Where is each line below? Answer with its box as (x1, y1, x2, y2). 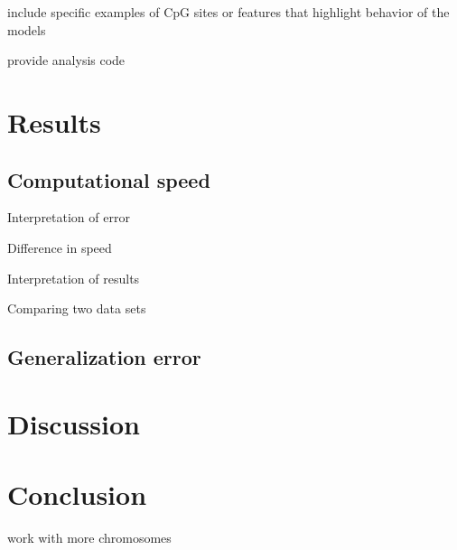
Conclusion (7, 476, 147, 513)
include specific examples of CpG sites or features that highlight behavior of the (7, 3, 450, 21)
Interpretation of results (7, 268, 140, 287)
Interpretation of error (7, 208, 130, 227)
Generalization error (7, 343, 201, 371)
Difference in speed (7, 238, 112, 256)
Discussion (7, 405, 140, 442)
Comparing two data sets (7, 299, 146, 318)
